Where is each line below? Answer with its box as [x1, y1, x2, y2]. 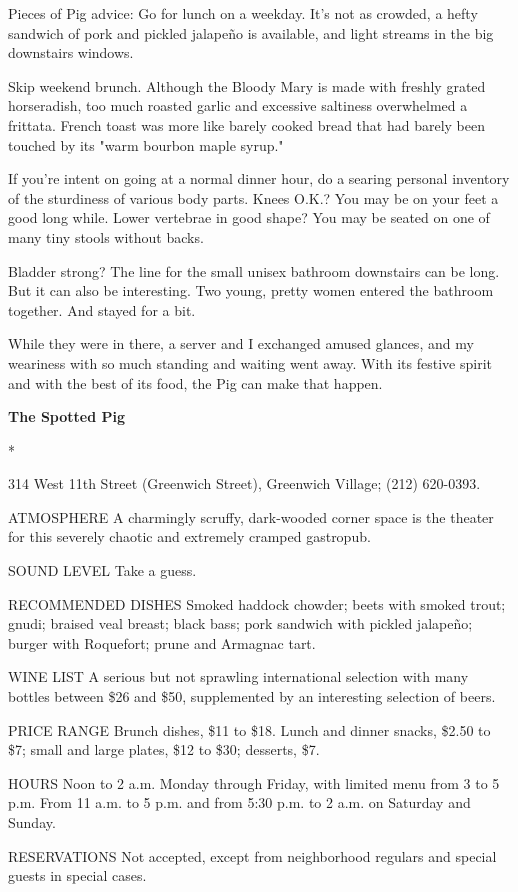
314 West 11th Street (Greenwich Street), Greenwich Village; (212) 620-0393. [8, 473, 481, 494]
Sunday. [8, 812, 56, 832]
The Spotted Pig [8, 406, 125, 427]
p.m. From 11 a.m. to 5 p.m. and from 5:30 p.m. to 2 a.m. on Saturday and [8, 792, 471, 813]
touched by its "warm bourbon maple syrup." [8, 134, 284, 155]
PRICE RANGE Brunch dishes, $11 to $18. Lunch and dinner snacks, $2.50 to [8, 719, 491, 740]
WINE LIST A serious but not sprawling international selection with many [8, 666, 469, 687]
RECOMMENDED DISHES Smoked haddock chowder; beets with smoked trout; [8, 593, 506, 614]
